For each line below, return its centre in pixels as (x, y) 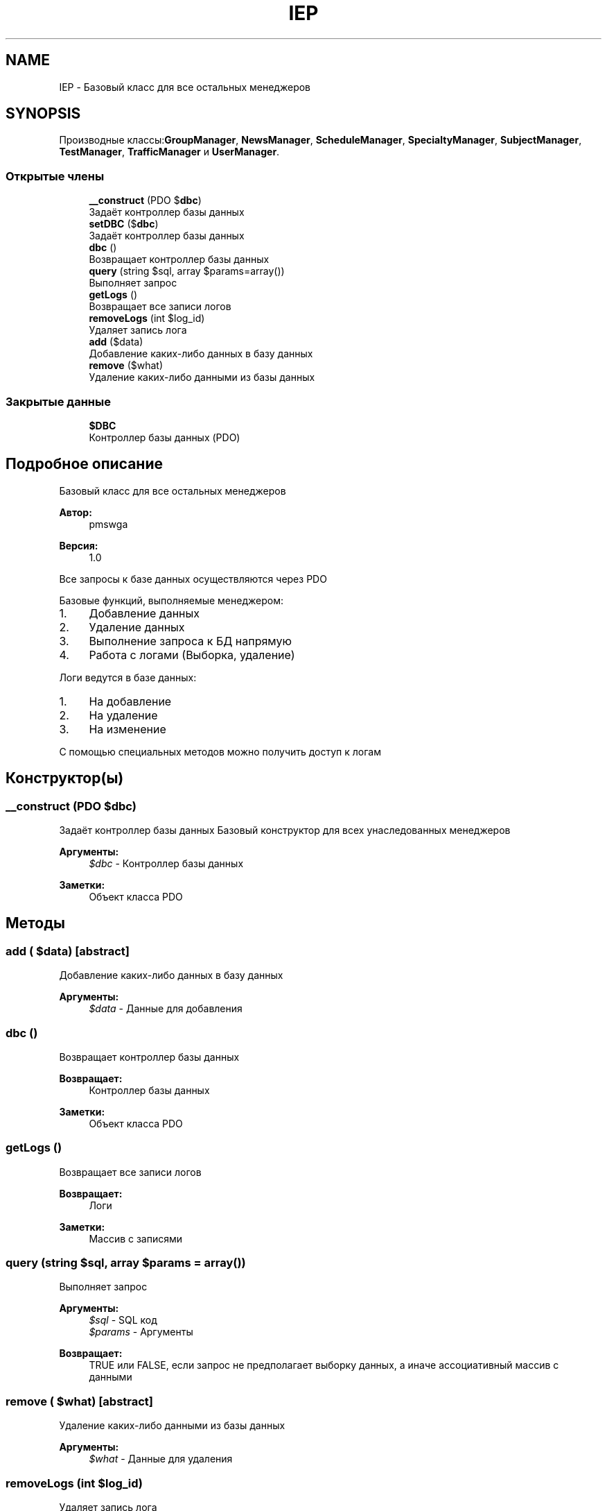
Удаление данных (137, 627)
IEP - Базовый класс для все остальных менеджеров (185, 87)
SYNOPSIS (43, 114)
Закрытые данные (58, 401)
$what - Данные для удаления (161, 1459)
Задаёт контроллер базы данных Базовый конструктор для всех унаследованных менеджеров (285, 830)
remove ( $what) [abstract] (80, 1401)
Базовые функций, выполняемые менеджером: (171, 600)
